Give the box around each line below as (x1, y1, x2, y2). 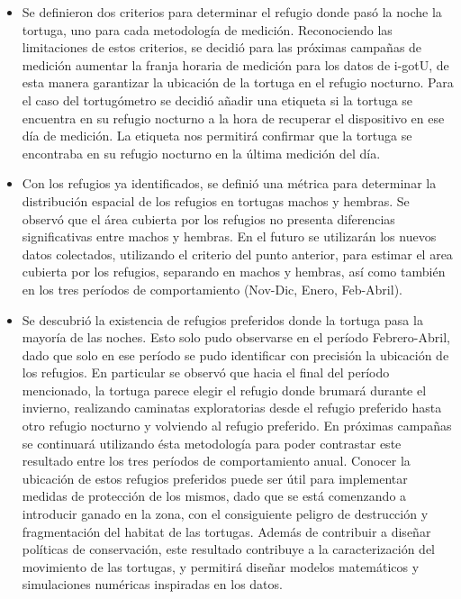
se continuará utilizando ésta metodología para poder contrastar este (22, 433, 402, 452)
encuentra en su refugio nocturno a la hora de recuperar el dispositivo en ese (22, 108, 445, 127)
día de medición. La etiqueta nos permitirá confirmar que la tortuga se (22, 126, 412, 145)
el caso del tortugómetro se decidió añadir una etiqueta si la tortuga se (22, 90, 413, 109)
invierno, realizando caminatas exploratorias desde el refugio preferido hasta (22, 398, 442, 417)
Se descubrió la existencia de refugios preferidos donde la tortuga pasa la (22, 310, 423, 329)
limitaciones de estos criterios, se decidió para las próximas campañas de (22, 38, 422, 57)
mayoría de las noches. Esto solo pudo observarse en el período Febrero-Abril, (22, 328, 450, 347)
